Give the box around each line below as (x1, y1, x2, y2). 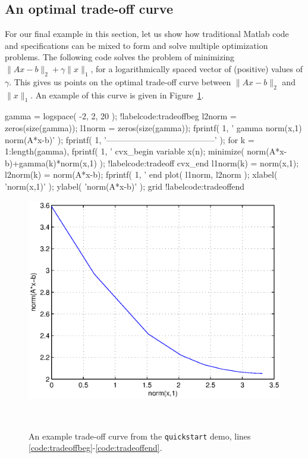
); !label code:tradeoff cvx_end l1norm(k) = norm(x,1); (99, 156, 299, 169)
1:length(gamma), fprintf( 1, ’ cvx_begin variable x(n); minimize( (5, 145, 244, 157)
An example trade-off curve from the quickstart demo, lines (29, 429, 251, 442)
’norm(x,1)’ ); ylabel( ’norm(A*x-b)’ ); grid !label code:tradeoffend (5, 180, 245, 192)
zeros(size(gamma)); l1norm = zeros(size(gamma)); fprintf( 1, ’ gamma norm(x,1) (5, 121, 302, 134)
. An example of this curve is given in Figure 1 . (30, 88, 204, 101)
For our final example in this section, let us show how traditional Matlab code (5, 27, 289, 40)
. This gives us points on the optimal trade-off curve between (9, 75, 231, 88)
